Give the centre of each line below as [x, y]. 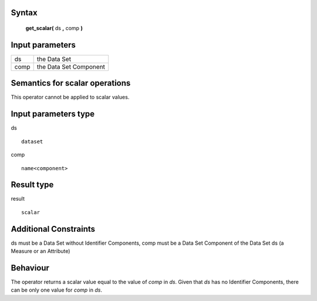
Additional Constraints [53, 229]
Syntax [24, 13]
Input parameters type [53, 114]
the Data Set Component [71, 66]
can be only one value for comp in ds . [57, 290]
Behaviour [30, 268]
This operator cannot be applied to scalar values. [70, 97]
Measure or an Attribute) [41, 251]
